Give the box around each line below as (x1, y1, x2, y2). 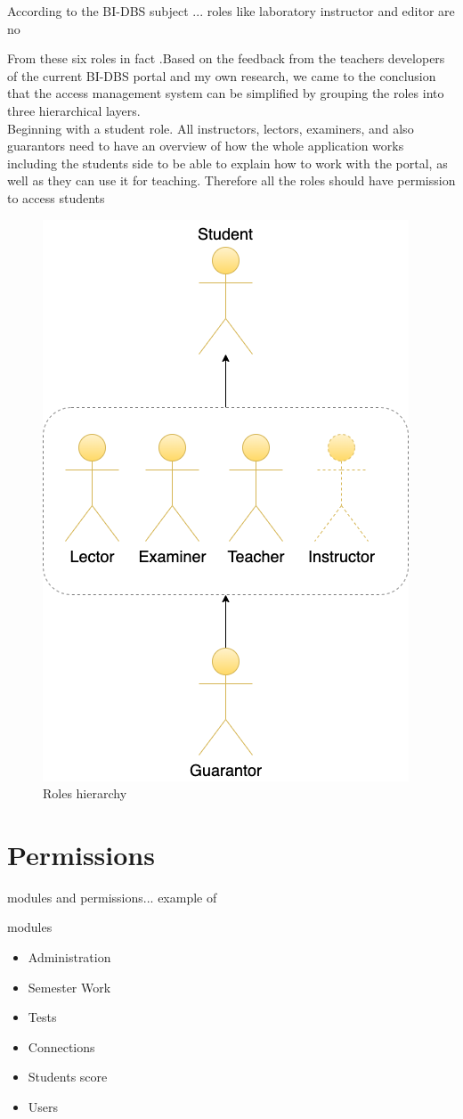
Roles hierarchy (43, 784, 127, 803)
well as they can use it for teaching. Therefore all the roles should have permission (7, 171, 456, 190)
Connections (28, 1037, 95, 1056)
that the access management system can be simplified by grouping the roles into (7, 84, 444, 102)
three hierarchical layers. (7, 101, 141, 119)
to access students (7, 188, 105, 207)
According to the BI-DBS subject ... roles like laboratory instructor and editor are (7, 2, 455, 20)
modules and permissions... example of (7, 887, 217, 906)
